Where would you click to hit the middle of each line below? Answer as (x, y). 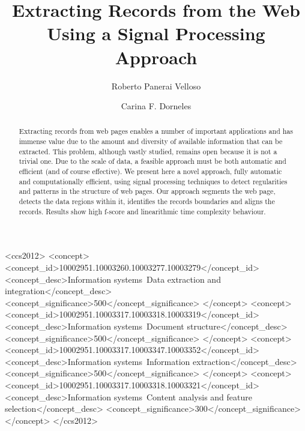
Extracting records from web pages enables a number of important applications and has (156, 131)
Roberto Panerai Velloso (156, 86)
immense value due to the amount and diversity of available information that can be (151, 141)
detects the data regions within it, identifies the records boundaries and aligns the (147, 201)
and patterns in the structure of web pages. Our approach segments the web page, (147, 191)
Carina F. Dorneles (156, 106)
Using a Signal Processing (156, 33)
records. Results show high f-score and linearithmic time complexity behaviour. (142, 211)
